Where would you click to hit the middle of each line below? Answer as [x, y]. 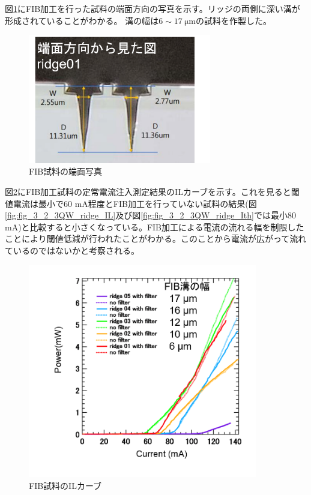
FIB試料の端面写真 [66, 171]
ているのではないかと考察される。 [72, 250]
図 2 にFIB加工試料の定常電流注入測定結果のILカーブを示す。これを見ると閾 [152, 191]
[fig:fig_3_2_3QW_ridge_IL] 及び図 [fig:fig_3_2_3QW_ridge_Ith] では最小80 [150, 215]
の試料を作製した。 [234, 20]
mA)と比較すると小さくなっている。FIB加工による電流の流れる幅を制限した [155, 226]
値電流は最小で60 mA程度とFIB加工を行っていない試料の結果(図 [131, 203]
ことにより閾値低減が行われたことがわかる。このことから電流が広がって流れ [156, 238]
